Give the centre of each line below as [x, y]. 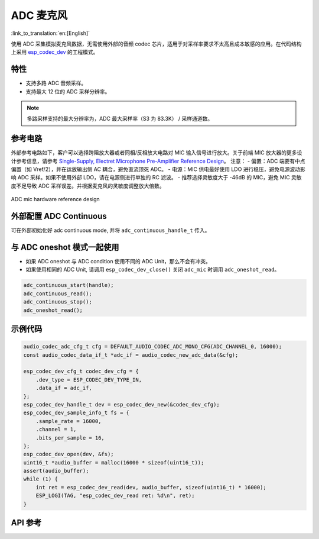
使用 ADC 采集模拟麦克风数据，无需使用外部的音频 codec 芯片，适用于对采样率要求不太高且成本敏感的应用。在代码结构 [156, 44]
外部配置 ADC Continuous [59, 216]
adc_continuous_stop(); [58, 302]
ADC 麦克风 [39, 15]
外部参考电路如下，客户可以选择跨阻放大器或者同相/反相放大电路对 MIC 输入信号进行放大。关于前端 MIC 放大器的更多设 [157, 153]
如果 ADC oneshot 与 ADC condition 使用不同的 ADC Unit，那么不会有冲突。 [118, 262]
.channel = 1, [56, 430]
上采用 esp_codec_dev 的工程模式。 [55, 52]
